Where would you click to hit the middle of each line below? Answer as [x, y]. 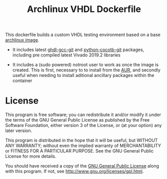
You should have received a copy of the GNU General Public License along [82, 166]
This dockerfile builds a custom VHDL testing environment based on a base [83, 35]
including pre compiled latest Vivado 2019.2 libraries [66, 55]
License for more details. [31, 156]
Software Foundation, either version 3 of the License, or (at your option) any [83, 125]
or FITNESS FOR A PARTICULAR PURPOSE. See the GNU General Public [79, 151]
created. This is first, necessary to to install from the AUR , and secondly [86, 70]
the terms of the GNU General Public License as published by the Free [77, 120]
